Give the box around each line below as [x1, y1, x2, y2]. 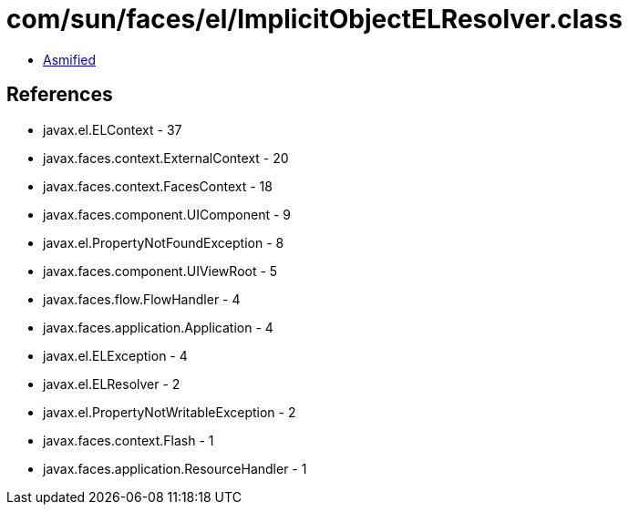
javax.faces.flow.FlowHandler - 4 [43, 291, 241, 307]
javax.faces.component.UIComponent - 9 [43, 206, 292, 222]
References [6, 83, 113, 107]
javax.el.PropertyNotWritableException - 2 [43, 404, 296, 420]
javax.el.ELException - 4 [43, 347, 188, 364]
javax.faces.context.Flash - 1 [43, 432, 214, 448]
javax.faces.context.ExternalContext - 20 [43, 149, 289, 166]
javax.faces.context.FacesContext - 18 [43, 178, 273, 194]
